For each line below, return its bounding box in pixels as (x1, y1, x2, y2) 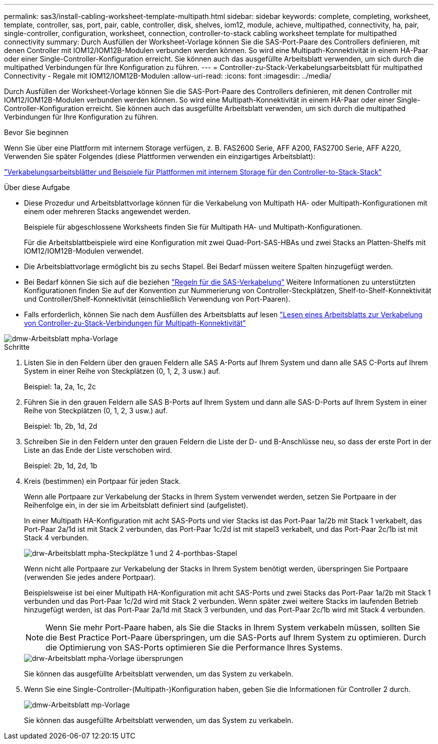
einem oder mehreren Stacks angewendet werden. (24, 207, 191, 216)
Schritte (4, 343, 30, 351)
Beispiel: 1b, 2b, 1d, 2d (24, 422, 97, 430)
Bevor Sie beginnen (4, 128, 68, 137)
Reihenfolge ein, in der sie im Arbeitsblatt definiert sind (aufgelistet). (24, 501, 248, 509)
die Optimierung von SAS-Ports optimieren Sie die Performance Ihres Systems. (45, 642, 343, 652)
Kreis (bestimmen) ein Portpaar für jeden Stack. (24, 477, 181, 485)
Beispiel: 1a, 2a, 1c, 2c (24, 382, 96, 391)
